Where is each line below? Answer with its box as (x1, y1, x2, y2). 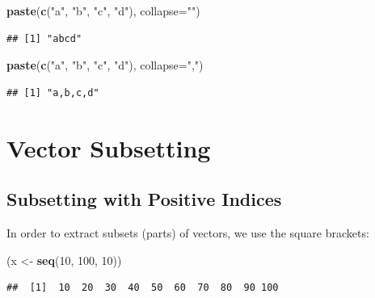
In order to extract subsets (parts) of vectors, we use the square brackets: (6, 224, 369, 241)
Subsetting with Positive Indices (6, 187, 282, 212)
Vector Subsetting (6, 131, 211, 164)
